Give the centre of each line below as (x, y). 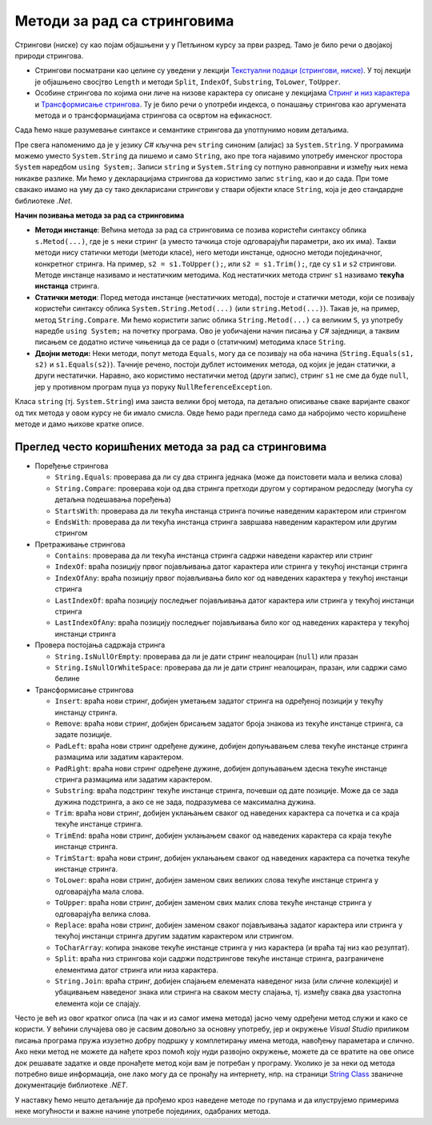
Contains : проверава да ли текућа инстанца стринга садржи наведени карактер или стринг (214, 555)
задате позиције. (83, 735)
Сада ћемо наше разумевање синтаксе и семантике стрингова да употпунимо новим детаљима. (182, 130)
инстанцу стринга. (86, 712)
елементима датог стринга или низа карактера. (137, 970)
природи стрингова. (49, 55)
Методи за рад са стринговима (124, 21)
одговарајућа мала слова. (99, 891)
